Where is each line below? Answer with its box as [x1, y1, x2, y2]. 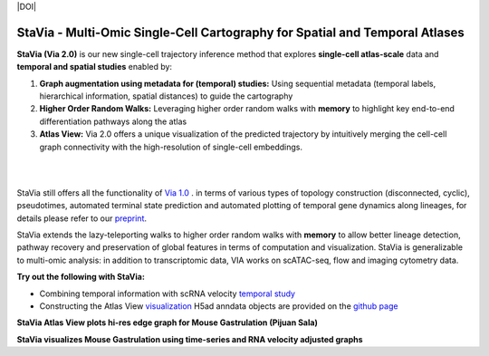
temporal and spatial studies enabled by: [16, 62, 172, 72]
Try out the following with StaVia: [16, 272, 145, 283]
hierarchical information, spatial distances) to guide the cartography [39, 91, 293, 101]
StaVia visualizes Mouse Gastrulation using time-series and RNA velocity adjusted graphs [16, 333, 363, 344]
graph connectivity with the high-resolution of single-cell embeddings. [39, 141, 303, 152]
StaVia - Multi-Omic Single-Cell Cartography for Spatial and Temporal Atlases [16, 24, 465, 40]
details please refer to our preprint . [16, 213, 148, 224]
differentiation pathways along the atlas [39, 116, 187, 127]
